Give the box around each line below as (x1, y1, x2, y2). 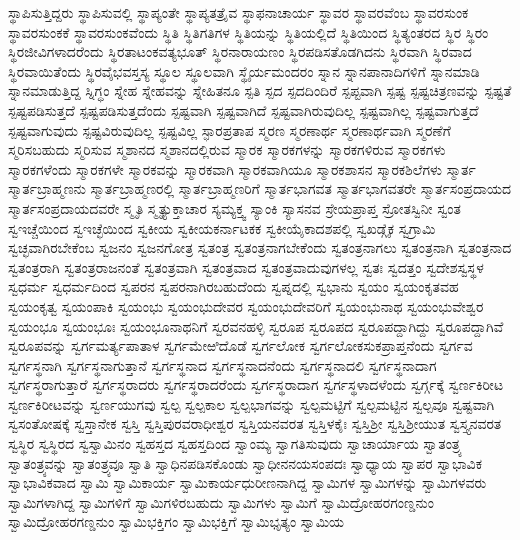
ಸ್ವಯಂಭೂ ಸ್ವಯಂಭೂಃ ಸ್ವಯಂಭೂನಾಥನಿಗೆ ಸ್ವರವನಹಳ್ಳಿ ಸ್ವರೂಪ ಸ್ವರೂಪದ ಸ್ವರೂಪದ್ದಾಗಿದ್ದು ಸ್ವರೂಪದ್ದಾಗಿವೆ (8, 315, 504, 336)
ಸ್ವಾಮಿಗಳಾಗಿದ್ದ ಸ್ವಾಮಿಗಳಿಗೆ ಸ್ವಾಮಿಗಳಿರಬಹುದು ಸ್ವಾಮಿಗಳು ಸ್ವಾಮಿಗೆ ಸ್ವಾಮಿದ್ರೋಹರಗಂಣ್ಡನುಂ (8, 491, 434, 512)
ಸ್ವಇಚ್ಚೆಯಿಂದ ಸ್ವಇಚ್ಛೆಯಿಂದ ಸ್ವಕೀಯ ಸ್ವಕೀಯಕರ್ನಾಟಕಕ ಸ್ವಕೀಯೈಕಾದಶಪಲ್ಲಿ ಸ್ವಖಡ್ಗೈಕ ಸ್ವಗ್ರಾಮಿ (8, 217, 436, 238)
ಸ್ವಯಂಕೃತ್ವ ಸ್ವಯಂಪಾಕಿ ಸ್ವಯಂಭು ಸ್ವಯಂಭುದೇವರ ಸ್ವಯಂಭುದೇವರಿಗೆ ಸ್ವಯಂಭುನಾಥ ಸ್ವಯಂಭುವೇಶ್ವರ (8, 295, 484, 316)
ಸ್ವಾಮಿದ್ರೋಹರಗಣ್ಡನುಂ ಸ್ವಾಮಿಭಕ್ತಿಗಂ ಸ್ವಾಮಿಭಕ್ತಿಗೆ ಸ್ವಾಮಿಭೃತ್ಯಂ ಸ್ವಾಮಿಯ (8, 511, 345, 532)
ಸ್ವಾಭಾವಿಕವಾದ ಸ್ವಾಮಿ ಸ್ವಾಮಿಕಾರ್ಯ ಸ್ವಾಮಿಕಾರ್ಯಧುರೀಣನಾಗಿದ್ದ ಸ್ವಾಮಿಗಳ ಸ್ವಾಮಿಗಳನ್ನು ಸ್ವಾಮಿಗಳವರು (8, 472, 487, 493)
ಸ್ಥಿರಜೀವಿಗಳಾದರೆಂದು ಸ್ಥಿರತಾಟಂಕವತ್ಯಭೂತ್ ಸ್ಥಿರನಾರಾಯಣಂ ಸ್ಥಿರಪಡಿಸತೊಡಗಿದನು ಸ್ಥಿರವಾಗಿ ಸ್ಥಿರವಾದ (8, 41, 472, 62)
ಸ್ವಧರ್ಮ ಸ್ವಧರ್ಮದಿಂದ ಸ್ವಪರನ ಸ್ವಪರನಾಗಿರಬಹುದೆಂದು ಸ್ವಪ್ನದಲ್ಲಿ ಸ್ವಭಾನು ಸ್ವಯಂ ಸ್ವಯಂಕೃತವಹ (8, 276, 459, 297)
